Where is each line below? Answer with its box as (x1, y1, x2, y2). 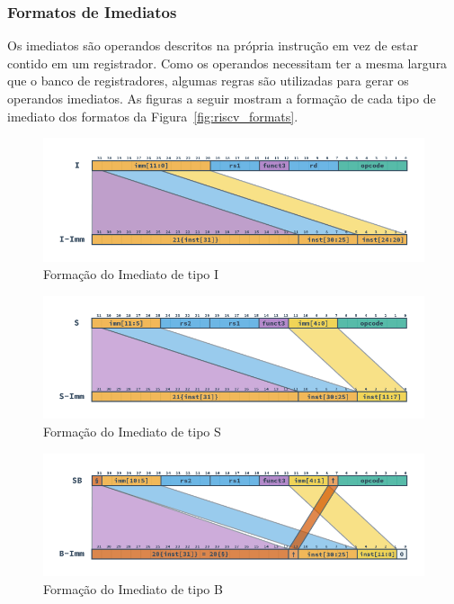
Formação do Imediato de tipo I (43, 265, 219, 284)
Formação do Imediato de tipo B (43, 580, 223, 598)
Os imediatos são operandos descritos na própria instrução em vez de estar (7, 36, 418, 55)
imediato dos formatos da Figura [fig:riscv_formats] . (7, 106, 298, 125)
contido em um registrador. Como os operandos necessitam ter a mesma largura (7, 53, 448, 72)
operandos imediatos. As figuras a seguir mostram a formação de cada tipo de (7, 89, 436, 107)
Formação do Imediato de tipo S (43, 422, 221, 441)
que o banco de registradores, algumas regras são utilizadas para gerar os (7, 71, 409, 90)
